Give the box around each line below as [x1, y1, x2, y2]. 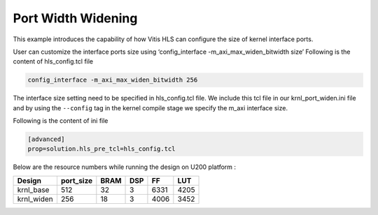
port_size [60, 175, 93, 185]
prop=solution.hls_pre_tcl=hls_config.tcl [27, 145, 176, 153]
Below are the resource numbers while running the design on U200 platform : [13, 163, 237, 171]
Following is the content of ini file [13, 117, 108, 125]
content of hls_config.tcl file [13, 57, 94, 66]
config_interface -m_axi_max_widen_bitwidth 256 [27, 76, 198, 84]
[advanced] [27, 135, 65, 143]
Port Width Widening [13, 10, 138, 26]
